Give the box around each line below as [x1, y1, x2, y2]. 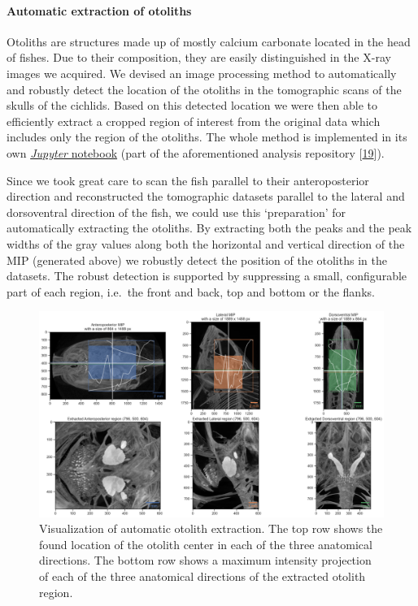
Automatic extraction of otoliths [7, 2, 192, 19]
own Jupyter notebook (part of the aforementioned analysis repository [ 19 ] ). [7, 144, 385, 161]
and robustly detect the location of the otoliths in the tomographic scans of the [7, 80, 402, 97]
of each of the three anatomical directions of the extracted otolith [39, 568, 366, 585]
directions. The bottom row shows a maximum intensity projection [39, 552, 372, 569]
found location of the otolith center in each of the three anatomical [39, 535, 372, 552]
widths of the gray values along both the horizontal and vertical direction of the [7, 235, 405, 252]
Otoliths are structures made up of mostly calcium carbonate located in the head [7, 32, 411, 50]
